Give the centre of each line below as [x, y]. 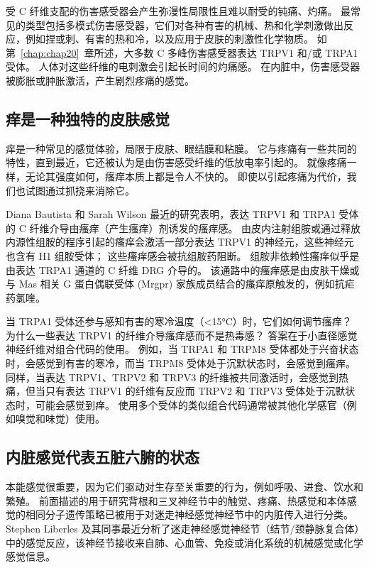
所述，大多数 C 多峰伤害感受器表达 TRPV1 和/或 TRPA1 [226, 52]
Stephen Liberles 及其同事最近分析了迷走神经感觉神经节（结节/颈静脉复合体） [183, 529]
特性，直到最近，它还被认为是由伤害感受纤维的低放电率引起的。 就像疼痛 [176, 162]
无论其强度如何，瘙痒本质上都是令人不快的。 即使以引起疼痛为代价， [186, 176]
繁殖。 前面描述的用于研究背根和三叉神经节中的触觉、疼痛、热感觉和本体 [176, 500]
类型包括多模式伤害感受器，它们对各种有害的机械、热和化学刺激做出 [184, 24]
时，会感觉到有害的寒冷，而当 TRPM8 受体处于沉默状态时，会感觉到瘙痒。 [181, 363]
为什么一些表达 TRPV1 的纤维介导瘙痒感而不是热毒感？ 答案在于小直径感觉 [182, 335]
